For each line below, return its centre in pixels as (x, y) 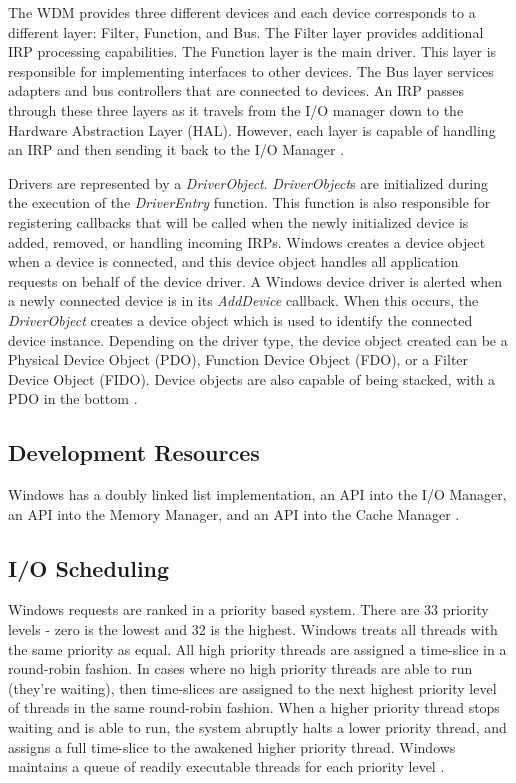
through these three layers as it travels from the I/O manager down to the (236, 109)
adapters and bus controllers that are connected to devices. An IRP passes (236, 90)
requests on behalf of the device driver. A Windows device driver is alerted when (255, 280)
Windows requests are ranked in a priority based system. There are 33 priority (248, 609)
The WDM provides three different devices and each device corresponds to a (242, 12)
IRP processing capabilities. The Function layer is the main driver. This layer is (252, 51)
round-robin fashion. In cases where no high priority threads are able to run (240, 668)
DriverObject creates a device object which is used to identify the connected (240, 319)
